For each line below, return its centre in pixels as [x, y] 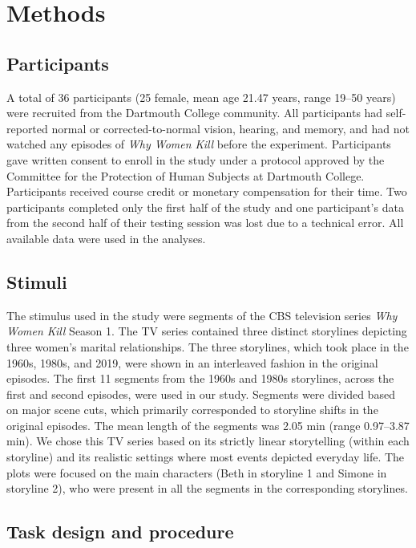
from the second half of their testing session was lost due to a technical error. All [205, 223]
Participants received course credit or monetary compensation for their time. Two [207, 191]
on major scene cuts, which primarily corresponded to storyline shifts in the [192, 410]
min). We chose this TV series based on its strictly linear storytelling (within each [208, 441]
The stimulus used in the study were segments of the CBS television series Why [202, 315]
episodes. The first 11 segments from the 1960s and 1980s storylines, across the [200, 378]
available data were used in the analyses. [106, 238]
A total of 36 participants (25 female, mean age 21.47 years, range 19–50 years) [201, 97]
